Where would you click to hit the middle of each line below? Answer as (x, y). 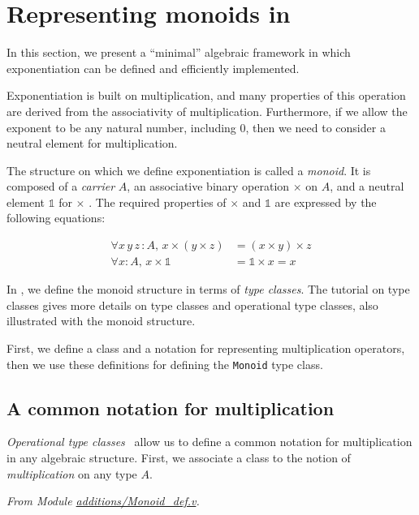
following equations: (56, 218)
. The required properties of (158, 202)
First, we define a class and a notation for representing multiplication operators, (206, 348)
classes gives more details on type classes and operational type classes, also (192, 305)
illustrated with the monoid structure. (101, 321)
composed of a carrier (61, 186)
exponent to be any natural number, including (121, 127)
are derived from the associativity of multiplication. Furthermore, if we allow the (207, 111)
